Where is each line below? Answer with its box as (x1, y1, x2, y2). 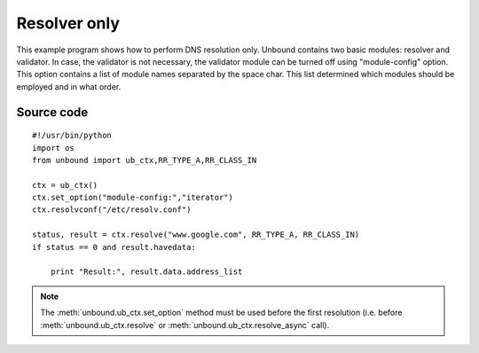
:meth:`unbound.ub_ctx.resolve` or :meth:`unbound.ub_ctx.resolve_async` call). (40, 319, 330, 330)
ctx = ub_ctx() (32, 180, 98, 190)
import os (32, 143, 75, 153)
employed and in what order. (16, 81, 122, 92)
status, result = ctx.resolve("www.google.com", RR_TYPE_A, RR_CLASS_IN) (32, 230, 360, 239)
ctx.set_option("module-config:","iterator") (32, 192, 234, 203)
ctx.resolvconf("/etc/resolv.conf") (32, 205, 192, 215)
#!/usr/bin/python (32, 130, 113, 141)
